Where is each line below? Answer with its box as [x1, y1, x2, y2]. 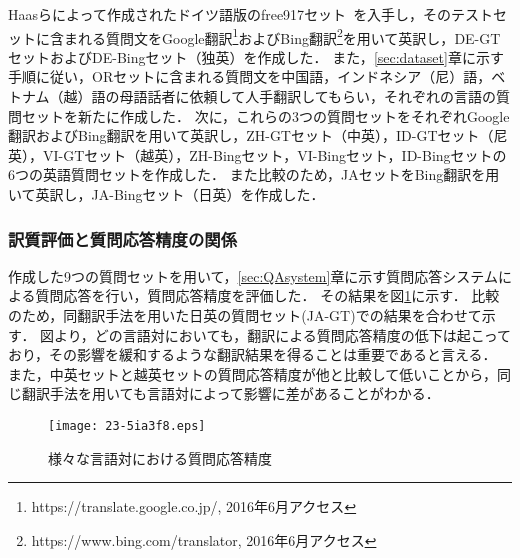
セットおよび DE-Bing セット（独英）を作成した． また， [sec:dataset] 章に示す [8, 46, 504, 67]
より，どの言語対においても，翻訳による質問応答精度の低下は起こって [54, 324, 512, 345]
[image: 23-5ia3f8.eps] [48, 418, 206, 433]
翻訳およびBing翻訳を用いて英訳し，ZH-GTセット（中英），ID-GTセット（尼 [8, 125, 508, 146]
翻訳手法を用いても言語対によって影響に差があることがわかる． [21, 383, 440, 404]
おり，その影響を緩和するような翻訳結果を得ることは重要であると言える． [8, 344, 497, 365]
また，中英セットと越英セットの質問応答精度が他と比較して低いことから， [8, 363, 497, 384]
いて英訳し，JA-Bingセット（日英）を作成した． [8, 184, 325, 204]
